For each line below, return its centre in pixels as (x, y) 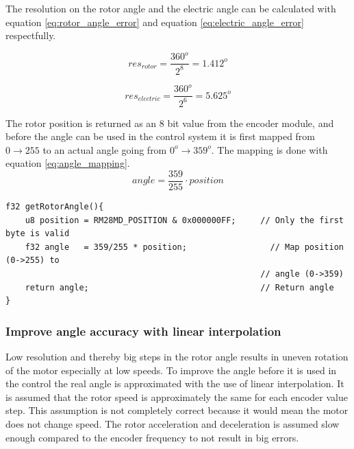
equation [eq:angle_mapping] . (68, 163)
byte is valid (38, 234)
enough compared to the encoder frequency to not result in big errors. (152, 437)
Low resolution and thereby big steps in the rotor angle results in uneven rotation (177, 356)
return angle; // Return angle (179, 287)
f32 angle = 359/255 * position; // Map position (184, 247)
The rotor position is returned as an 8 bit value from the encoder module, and (170, 123)
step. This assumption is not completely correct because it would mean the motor (177, 410)
